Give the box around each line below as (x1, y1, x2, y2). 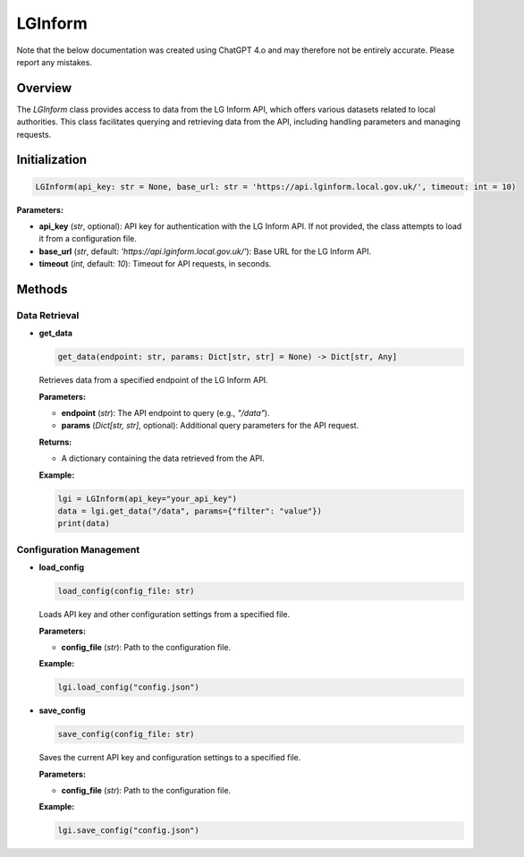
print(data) (57, 519, 111, 529)
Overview (16, 81, 72, 96)
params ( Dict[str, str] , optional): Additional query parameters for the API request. (61, 420, 359, 431)
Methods (16, 282, 68, 297)
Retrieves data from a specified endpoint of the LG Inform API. (38, 375, 268, 386)
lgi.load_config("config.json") (57, 683, 200, 692)
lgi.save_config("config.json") (57, 826, 200, 836)
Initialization (16, 152, 88, 167)
